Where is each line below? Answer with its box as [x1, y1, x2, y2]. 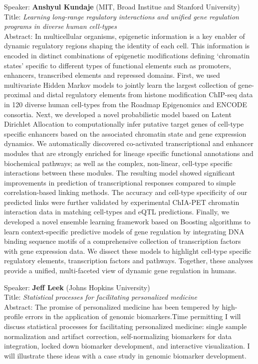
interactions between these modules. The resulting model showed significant [4, 168, 235, 178]
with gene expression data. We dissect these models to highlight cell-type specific [4, 245, 252, 256]
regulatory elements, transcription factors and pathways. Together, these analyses [4, 255, 253, 266]
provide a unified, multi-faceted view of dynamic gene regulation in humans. [4, 265, 237, 276]
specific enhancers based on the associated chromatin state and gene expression [4, 128, 247, 139]
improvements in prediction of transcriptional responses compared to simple [4, 177, 236, 187]
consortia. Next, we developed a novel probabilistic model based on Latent [4, 109, 232, 119]
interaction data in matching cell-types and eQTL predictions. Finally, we [4, 206, 230, 217]
